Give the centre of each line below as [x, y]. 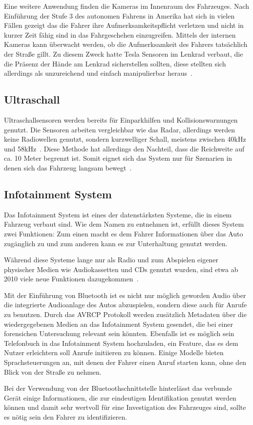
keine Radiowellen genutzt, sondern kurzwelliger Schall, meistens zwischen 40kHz [125, 139]
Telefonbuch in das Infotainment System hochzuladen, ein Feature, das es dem [121, 343]
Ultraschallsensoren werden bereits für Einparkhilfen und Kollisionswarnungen [121, 119]
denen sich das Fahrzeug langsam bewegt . [68, 167]
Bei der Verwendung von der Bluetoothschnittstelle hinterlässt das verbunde [118, 388]
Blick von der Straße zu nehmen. [53, 372]
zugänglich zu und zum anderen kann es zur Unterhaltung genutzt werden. [116, 243]
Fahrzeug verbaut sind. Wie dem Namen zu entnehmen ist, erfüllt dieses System [124, 224]
